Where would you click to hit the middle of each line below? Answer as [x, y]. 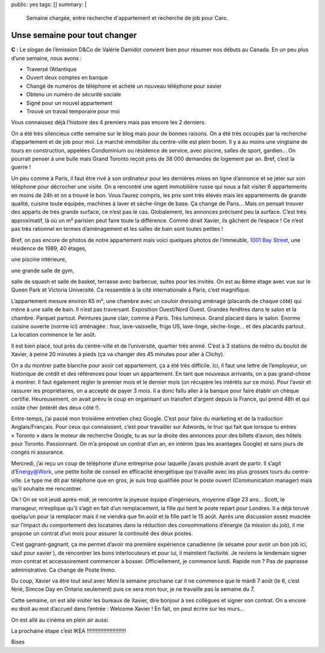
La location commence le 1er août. [54, 335]
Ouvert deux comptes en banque [67, 78]
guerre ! [21, 167]
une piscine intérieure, [39, 260]
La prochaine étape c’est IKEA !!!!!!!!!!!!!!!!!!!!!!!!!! [69, 631]
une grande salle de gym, [43, 270]
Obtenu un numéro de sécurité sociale [74, 95]
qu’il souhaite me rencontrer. [47, 489]
